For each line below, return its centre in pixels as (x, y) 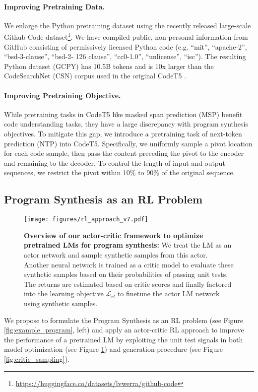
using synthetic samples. (61, 303)
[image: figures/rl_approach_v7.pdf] (86, 220)
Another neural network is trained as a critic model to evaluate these (129, 264)
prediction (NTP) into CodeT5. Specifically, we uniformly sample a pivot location (128, 143)
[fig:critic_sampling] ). (37, 359)
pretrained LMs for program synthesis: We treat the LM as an (128, 245)
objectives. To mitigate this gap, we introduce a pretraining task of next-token (123, 133)
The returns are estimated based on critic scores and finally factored (128, 284)
